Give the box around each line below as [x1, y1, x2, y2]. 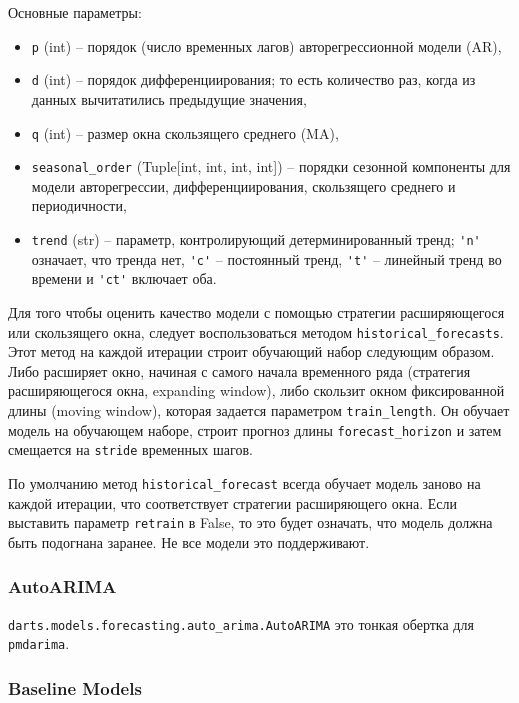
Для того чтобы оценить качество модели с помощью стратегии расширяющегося [8, 301, 505, 322]
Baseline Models [8, 675, 142, 700]
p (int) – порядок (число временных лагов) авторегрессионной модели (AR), [31, 35, 502, 56]
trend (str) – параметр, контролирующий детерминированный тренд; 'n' [31, 229, 481, 249]
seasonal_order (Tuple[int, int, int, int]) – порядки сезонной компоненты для [31, 156, 511, 177]
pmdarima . [8, 633, 70, 654]
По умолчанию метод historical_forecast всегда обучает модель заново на [8, 472, 481, 493]
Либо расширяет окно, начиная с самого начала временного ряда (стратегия [8, 360, 471, 381]
